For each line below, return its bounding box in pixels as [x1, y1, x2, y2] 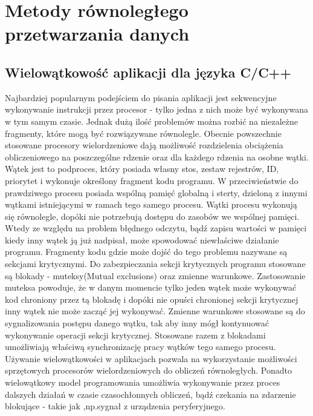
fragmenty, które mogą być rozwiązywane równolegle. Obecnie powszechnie [5, 127, 282, 139]
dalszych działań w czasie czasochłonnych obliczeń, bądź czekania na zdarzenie [5, 388, 296, 400]
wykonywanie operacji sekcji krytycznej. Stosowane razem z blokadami [5, 328, 266, 341]
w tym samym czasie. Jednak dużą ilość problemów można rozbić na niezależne [5, 114, 298, 127]
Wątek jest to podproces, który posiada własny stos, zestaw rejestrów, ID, [5, 162, 279, 175]
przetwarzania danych [5, 21, 190, 46]
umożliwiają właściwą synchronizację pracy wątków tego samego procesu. [5, 340, 276, 353]
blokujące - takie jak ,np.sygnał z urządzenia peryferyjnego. [5, 400, 225, 412]
